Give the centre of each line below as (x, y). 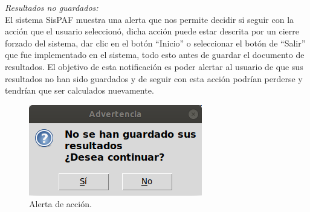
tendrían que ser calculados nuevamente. (79, 90)
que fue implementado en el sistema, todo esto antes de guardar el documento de (155, 55)
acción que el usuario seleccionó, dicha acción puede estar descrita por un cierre (152, 31)
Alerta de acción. (60, 204)
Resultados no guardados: (52, 7)
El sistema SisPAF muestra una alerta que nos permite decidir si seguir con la (150, 19)
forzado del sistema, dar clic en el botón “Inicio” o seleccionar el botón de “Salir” (155, 43)
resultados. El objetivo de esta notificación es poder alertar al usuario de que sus (154, 66)
